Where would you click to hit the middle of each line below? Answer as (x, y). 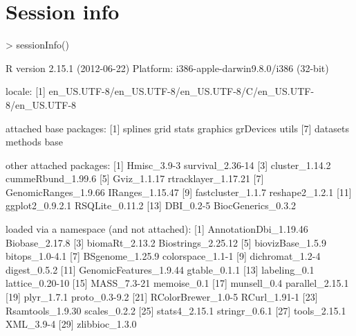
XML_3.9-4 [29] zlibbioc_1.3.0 (71, 324)
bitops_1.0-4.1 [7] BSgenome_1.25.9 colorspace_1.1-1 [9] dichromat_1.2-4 (163, 256)
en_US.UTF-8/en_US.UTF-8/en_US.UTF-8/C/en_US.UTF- (181, 91)
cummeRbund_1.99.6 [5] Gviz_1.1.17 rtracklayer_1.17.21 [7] (135, 178)
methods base (34, 142)
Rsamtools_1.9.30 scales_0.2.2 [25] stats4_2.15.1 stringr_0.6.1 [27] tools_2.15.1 (176, 310)
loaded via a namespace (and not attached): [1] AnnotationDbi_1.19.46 (157, 229)
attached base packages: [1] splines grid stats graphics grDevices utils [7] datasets (177, 128)
